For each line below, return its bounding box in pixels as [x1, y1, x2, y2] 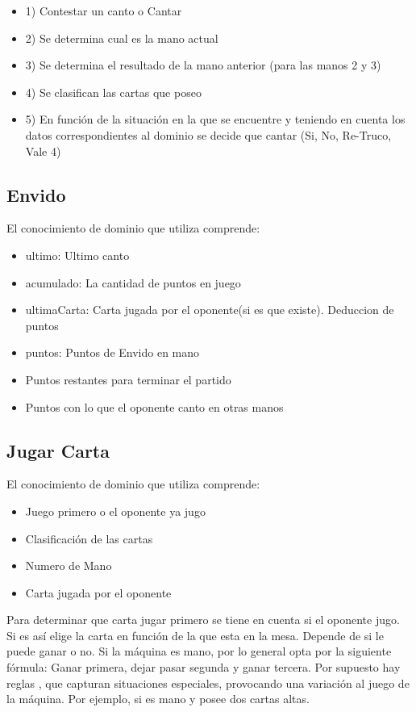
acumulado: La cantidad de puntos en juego [25, 274, 241, 291]
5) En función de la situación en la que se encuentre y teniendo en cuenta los [25, 111, 406, 128]
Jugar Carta [6, 438, 110, 463]
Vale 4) [25, 142, 61, 159]
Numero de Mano [25, 557, 112, 574]
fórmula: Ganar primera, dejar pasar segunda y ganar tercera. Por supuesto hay [6, 659, 401, 676]
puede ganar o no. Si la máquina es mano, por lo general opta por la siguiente [6, 643, 392, 660]
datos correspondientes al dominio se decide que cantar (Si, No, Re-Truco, [25, 126, 392, 143]
